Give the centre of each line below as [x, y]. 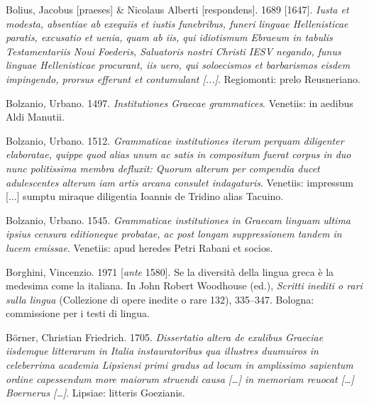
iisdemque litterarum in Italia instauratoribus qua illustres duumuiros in [162, 351]
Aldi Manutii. [35, 117]
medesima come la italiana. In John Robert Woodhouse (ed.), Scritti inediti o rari [184, 285]
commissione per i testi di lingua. [78, 313]
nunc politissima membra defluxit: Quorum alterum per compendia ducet [163, 168]
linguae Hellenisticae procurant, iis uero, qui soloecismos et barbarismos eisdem [178, 65]
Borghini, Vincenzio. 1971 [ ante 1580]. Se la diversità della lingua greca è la [170, 271]
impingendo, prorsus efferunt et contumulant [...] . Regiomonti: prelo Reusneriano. [183, 78]
